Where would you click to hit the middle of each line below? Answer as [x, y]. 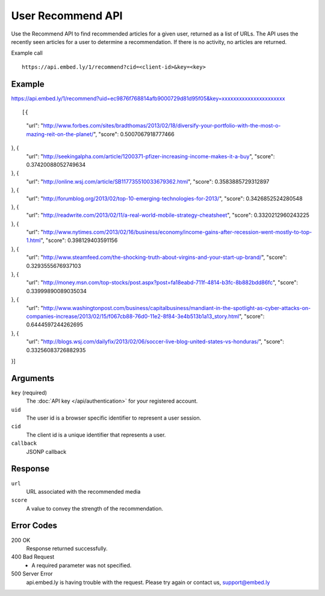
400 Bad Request [33, 557]
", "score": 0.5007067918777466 [134, 134]
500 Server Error [32, 574]
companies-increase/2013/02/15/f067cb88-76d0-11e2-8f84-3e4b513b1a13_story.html [133, 316]
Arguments [33, 378]
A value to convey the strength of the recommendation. [95, 508]
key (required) [29, 393]
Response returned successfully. [67, 548]
